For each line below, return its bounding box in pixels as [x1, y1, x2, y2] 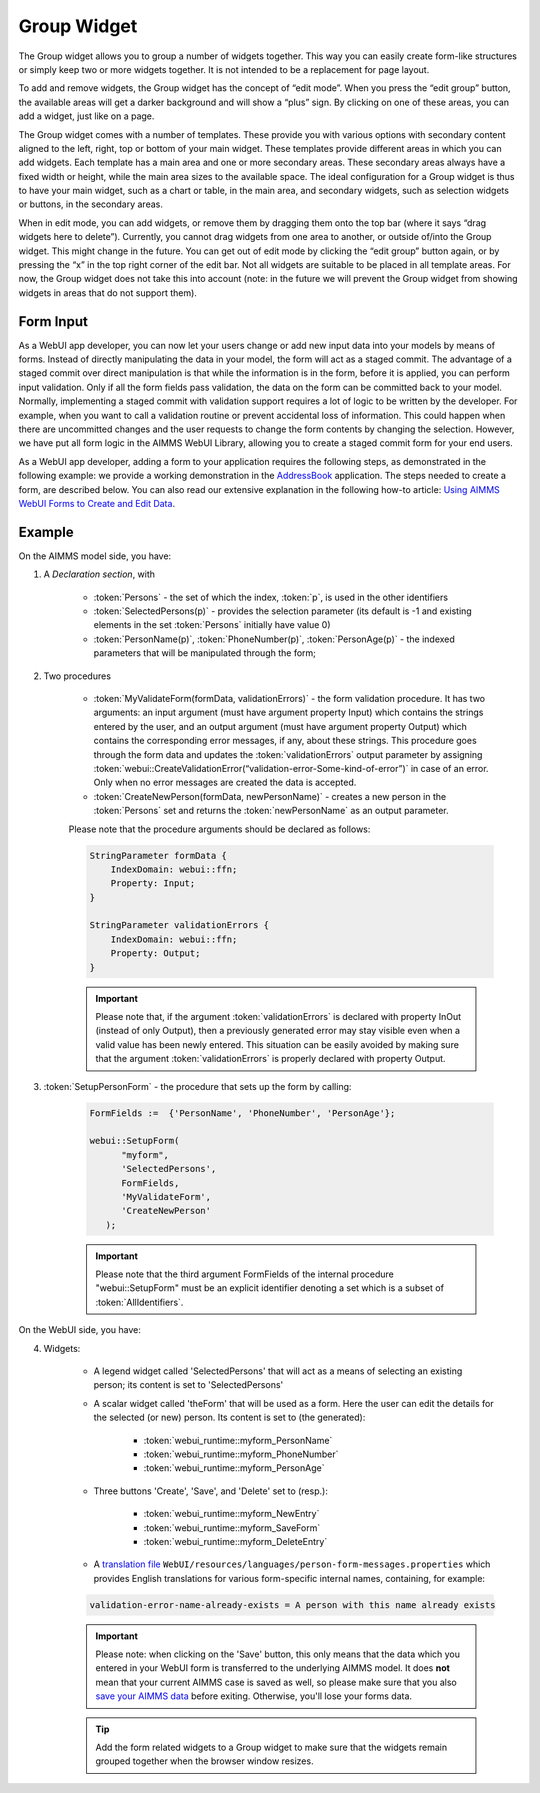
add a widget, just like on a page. [18, 110, 155, 122]
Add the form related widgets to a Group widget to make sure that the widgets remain [95, 1741, 448, 1754]
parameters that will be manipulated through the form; [93, 647, 317, 659]
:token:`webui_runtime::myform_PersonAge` [143, 1462, 325, 1474]
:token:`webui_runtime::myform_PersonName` [143, 1434, 333, 1446]
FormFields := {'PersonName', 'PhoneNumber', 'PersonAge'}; [89, 1107, 396, 1119]
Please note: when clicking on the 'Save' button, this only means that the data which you [95, 1648, 460, 1660]
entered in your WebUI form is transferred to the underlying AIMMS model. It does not [95, 1662, 450, 1674]
